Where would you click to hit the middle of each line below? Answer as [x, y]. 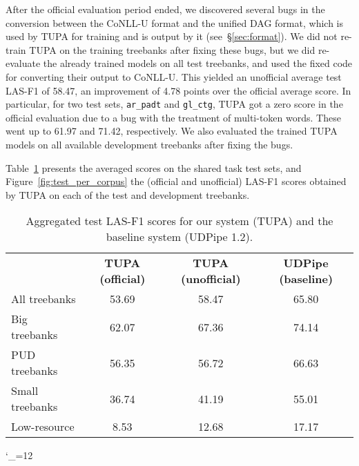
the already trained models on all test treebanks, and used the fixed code [198, 63]
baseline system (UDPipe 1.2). [179, 237]
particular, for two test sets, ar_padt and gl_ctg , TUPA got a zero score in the [174, 104]
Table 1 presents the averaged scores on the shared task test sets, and [154, 167]
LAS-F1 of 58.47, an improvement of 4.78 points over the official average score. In [178, 90]
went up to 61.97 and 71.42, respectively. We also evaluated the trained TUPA [172, 131]
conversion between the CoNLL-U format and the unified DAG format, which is [174, 22]
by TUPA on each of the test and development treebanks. [128, 194]
